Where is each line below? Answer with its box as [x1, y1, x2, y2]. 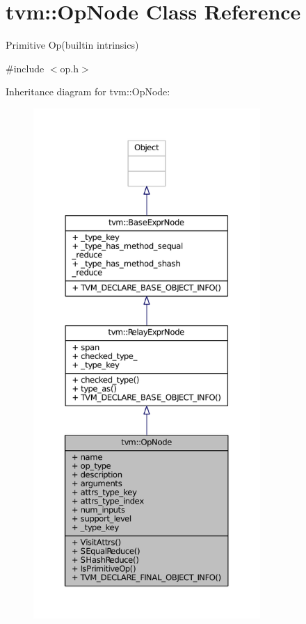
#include [6, 61, 45, 75]
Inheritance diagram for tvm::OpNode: [6, 84, 170, 99]
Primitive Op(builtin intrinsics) [6, 38, 139, 52]
